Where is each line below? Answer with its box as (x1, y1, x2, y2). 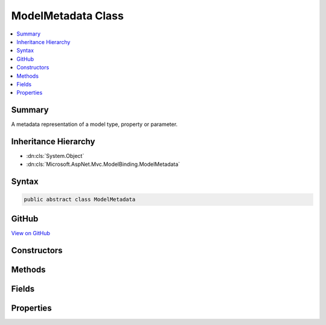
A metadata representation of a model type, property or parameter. (11, 121, 178, 128)
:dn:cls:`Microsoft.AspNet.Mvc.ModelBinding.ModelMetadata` (26, 160, 181, 168)
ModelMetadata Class (11, 9, 124, 22)
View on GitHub (11, 229, 51, 236)
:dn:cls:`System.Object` (26, 153, 85, 160)
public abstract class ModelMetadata (24, 196, 136, 203)
